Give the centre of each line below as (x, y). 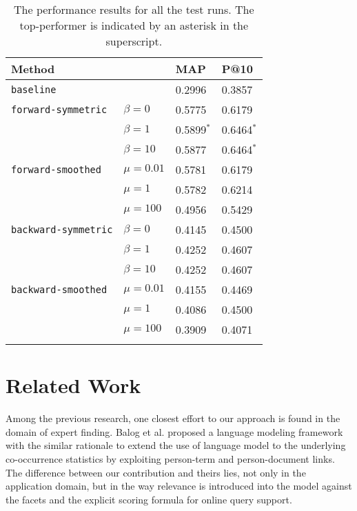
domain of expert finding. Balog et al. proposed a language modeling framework (174, 431)
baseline (34, 89)
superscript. (134, 41)
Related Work (73, 385)
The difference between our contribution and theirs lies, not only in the (156, 472)
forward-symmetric (59, 109)
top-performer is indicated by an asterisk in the (134, 25)
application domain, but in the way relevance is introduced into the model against (179, 486)
